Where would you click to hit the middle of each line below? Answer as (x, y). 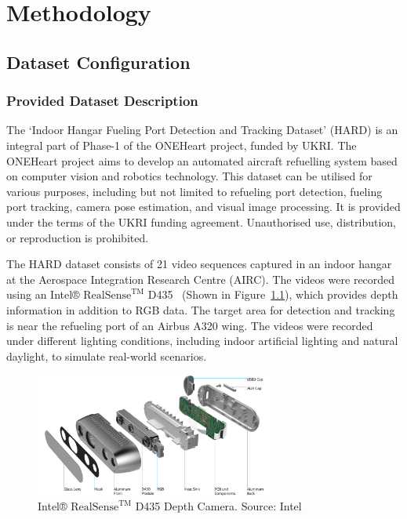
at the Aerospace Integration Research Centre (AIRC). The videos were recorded (201, 279)
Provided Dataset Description (102, 101)
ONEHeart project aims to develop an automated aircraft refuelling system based (202, 160)
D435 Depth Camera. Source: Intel (218, 506)
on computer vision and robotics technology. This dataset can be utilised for (189, 176)
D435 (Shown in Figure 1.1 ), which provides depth (273, 294)
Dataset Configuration (98, 62)
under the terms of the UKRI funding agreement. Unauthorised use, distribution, (201, 221)
